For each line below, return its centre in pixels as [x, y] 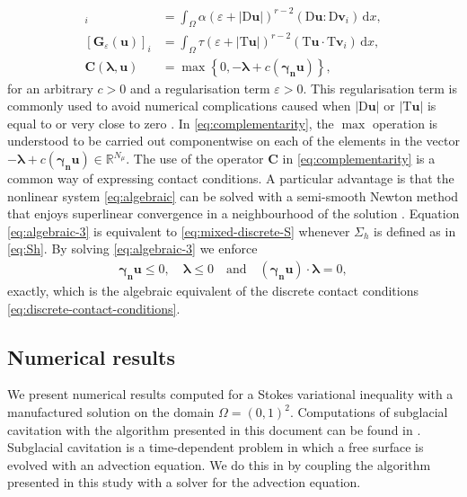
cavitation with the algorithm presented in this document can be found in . [214, 429]
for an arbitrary [50, 88]
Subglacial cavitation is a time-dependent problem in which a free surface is [216, 447]
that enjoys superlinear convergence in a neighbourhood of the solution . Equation [233, 213]
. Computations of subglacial [369, 412]
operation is [405, 123]
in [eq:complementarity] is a [359, 159]
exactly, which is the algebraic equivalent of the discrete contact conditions [213, 291]
